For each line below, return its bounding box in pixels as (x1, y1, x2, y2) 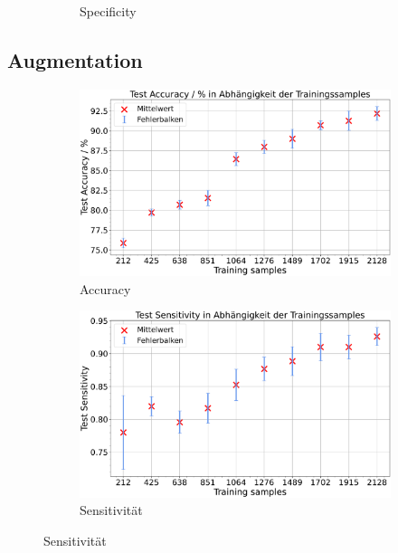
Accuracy (80, 279, 131, 298)
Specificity (80, 2, 137, 20)
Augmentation (7, 45, 143, 73)
